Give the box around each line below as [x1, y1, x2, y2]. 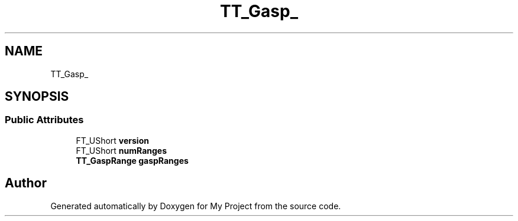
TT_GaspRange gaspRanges [76, 155, 189, 166]
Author [5, 176, 47, 191]
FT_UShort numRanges [76, 145, 167, 156]
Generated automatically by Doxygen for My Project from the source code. [50, 200, 341, 211]
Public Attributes [5, 114, 84, 126]
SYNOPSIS [5, 89, 69, 104]
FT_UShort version [76, 135, 149, 146]
